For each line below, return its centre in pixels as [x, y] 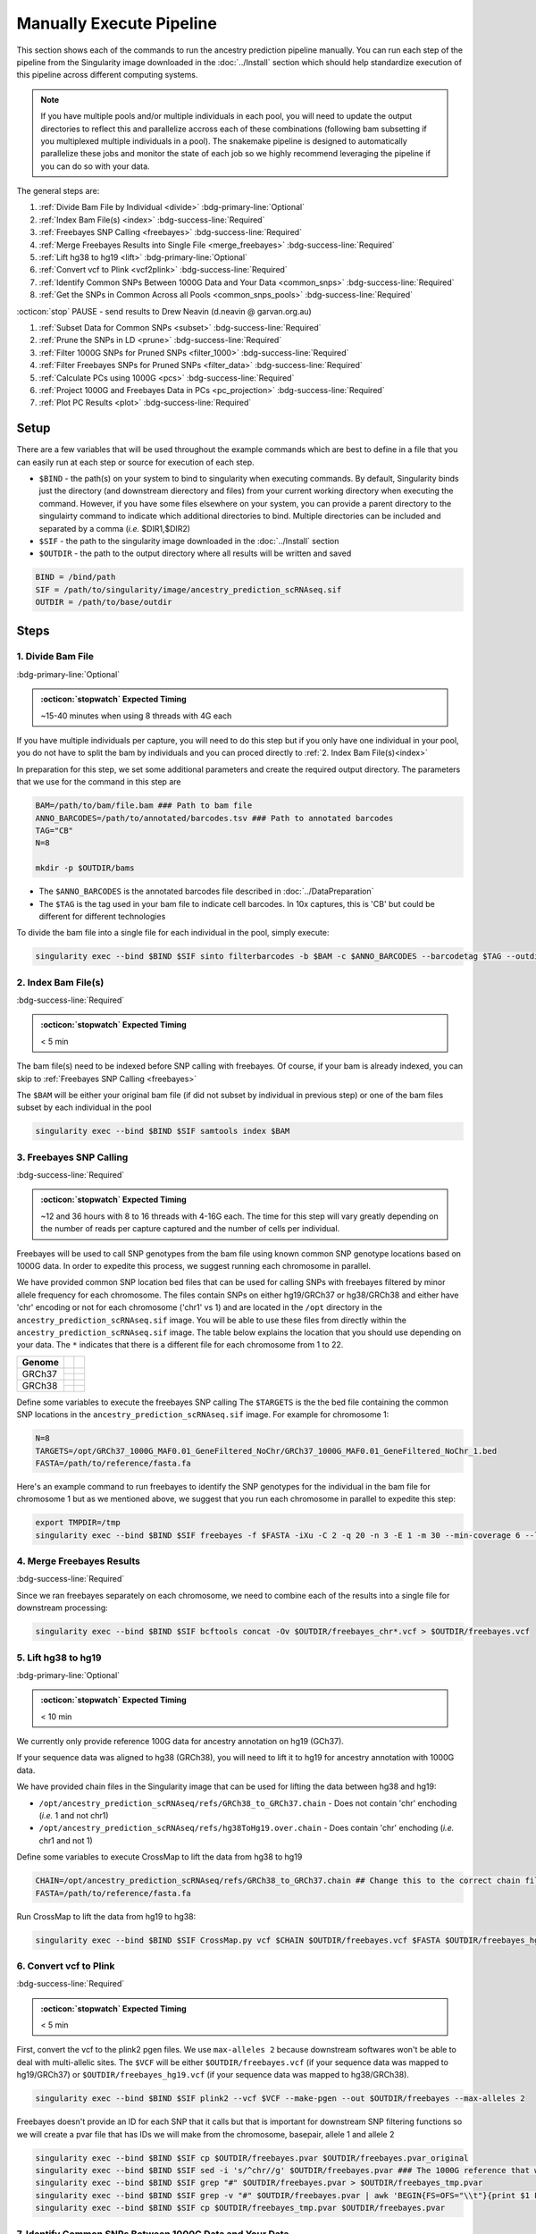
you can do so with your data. [96, 166]
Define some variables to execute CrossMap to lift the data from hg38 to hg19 [159, 1857]
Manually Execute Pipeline [117, 23]
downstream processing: [63, 1608]
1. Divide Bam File [55, 657]
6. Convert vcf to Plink [66, 1966]
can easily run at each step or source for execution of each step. [135, 462]
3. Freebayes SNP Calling [72, 1157]
